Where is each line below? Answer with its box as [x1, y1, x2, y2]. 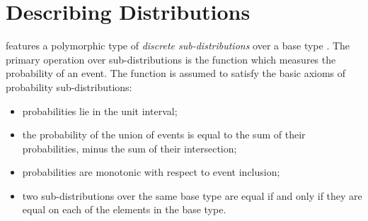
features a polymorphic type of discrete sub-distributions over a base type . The [6, 38, 350, 53]
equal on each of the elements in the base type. [22, 202, 226, 217]
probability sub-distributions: [6, 79, 132, 94]
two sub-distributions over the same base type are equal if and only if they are [22, 188, 362, 203]
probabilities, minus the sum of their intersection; [22, 141, 237, 155]
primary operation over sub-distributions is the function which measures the [6, 52, 336, 66]
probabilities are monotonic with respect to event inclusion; [22, 165, 280, 179]
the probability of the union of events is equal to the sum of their [22, 127, 306, 142]
